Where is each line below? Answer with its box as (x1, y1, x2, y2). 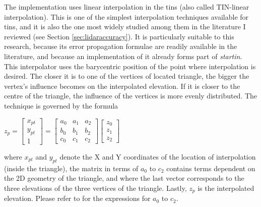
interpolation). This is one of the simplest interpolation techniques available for (4, 11, 249, 22)
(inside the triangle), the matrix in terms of (4, 163, 139, 173)
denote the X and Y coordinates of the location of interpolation (59, 151, 256, 162)
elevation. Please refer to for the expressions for (4, 193, 151, 203)
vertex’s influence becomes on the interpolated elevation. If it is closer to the (4, 80, 240, 91)
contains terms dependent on (166, 163, 255, 173)
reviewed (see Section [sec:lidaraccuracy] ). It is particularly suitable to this (4, 31, 234, 41)
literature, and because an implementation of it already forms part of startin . (4, 50, 242, 61)
